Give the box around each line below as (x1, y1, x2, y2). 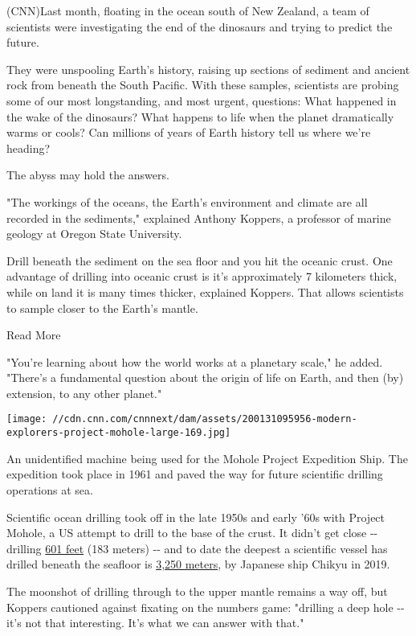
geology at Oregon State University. (6, 225, 182, 242)
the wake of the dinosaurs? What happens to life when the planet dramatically (6, 108, 394, 125)
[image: (6, 413, 47, 425)
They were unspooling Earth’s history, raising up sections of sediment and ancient (6, 60, 410, 77)
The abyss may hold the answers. (6, 166, 169, 183)
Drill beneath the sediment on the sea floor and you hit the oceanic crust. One (6, 252, 393, 269)
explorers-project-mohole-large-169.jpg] (6, 427, 231, 439)
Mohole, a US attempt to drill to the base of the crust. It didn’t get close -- (6, 524, 378, 541)
